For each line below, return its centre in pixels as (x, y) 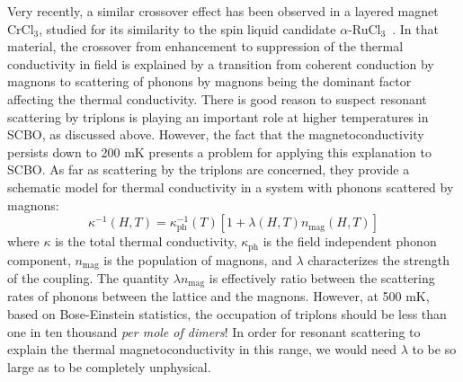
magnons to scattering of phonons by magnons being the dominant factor (209, 81)
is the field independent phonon (350, 241)
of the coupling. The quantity (89, 278)
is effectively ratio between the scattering (322, 278)
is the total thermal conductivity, (146, 241)
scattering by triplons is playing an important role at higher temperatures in (218, 116)
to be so (434, 349)
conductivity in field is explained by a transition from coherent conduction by (221, 63)
